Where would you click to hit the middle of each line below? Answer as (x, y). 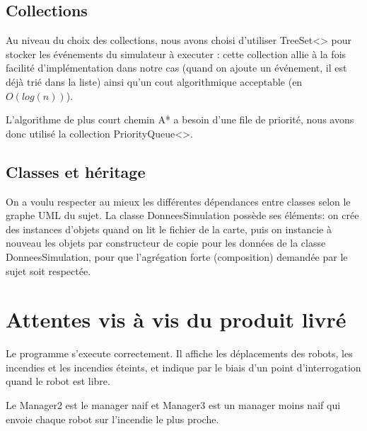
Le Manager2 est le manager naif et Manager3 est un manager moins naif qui (173, 405)
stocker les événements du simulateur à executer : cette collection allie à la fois (176, 54)
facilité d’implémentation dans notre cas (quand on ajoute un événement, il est (176, 68)
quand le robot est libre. (58, 381)
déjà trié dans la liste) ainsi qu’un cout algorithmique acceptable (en (154, 81)
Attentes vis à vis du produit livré (176, 319)
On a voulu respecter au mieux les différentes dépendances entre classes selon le (178, 201)
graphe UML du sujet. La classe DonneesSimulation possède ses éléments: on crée (182, 215)
